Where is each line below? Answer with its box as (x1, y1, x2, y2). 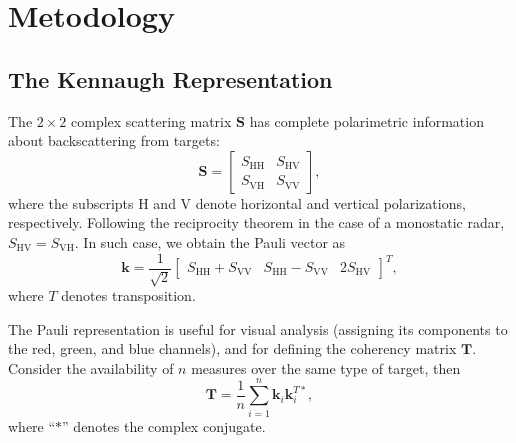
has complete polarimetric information (249, 110, 484, 131)
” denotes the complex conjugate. (62, 415, 266, 436)
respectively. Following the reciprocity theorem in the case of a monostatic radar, (8, 212, 505, 233)
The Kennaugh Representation (8, 63, 333, 94)
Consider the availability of (8, 357, 174, 378)
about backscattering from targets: (8, 130, 220, 151)
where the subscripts (8, 192, 134, 213)
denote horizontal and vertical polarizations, (195, 192, 466, 213)
